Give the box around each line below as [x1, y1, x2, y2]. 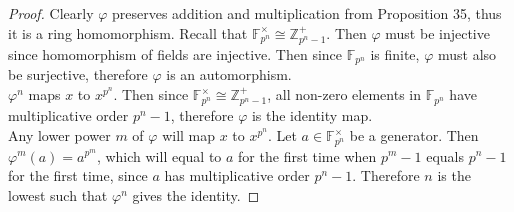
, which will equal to [96, 145, 222, 166]
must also [437, 44, 497, 65]
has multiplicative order [164, 165, 310, 186]
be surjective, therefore [8, 64, 148, 85]
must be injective [385, 22, 490, 43]
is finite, [370, 44, 420, 65]
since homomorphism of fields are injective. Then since [8, 44, 343, 65]
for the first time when [238, 145, 377, 166]
